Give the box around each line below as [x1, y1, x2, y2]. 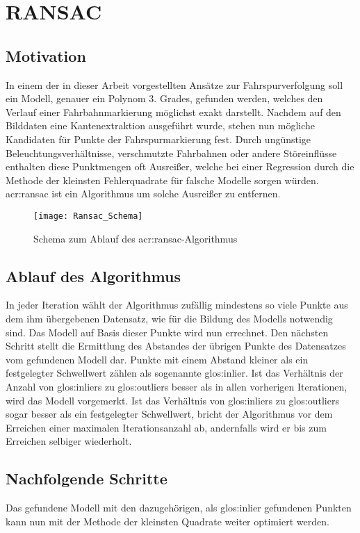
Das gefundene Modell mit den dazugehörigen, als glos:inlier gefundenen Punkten [6, 500, 352, 515]
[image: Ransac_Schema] [33, 211, 143, 221]
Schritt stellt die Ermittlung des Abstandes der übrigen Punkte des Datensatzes [6, 338, 346, 353]
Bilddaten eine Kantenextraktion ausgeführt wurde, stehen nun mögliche [6, 118, 316, 133]
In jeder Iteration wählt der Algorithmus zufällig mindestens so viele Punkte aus [6, 297, 348, 312]
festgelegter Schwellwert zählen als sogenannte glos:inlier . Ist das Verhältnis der [6, 366, 343, 380]
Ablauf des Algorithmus [6, 265, 181, 286]
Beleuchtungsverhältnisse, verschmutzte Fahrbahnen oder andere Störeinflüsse [6, 145, 337, 160]
